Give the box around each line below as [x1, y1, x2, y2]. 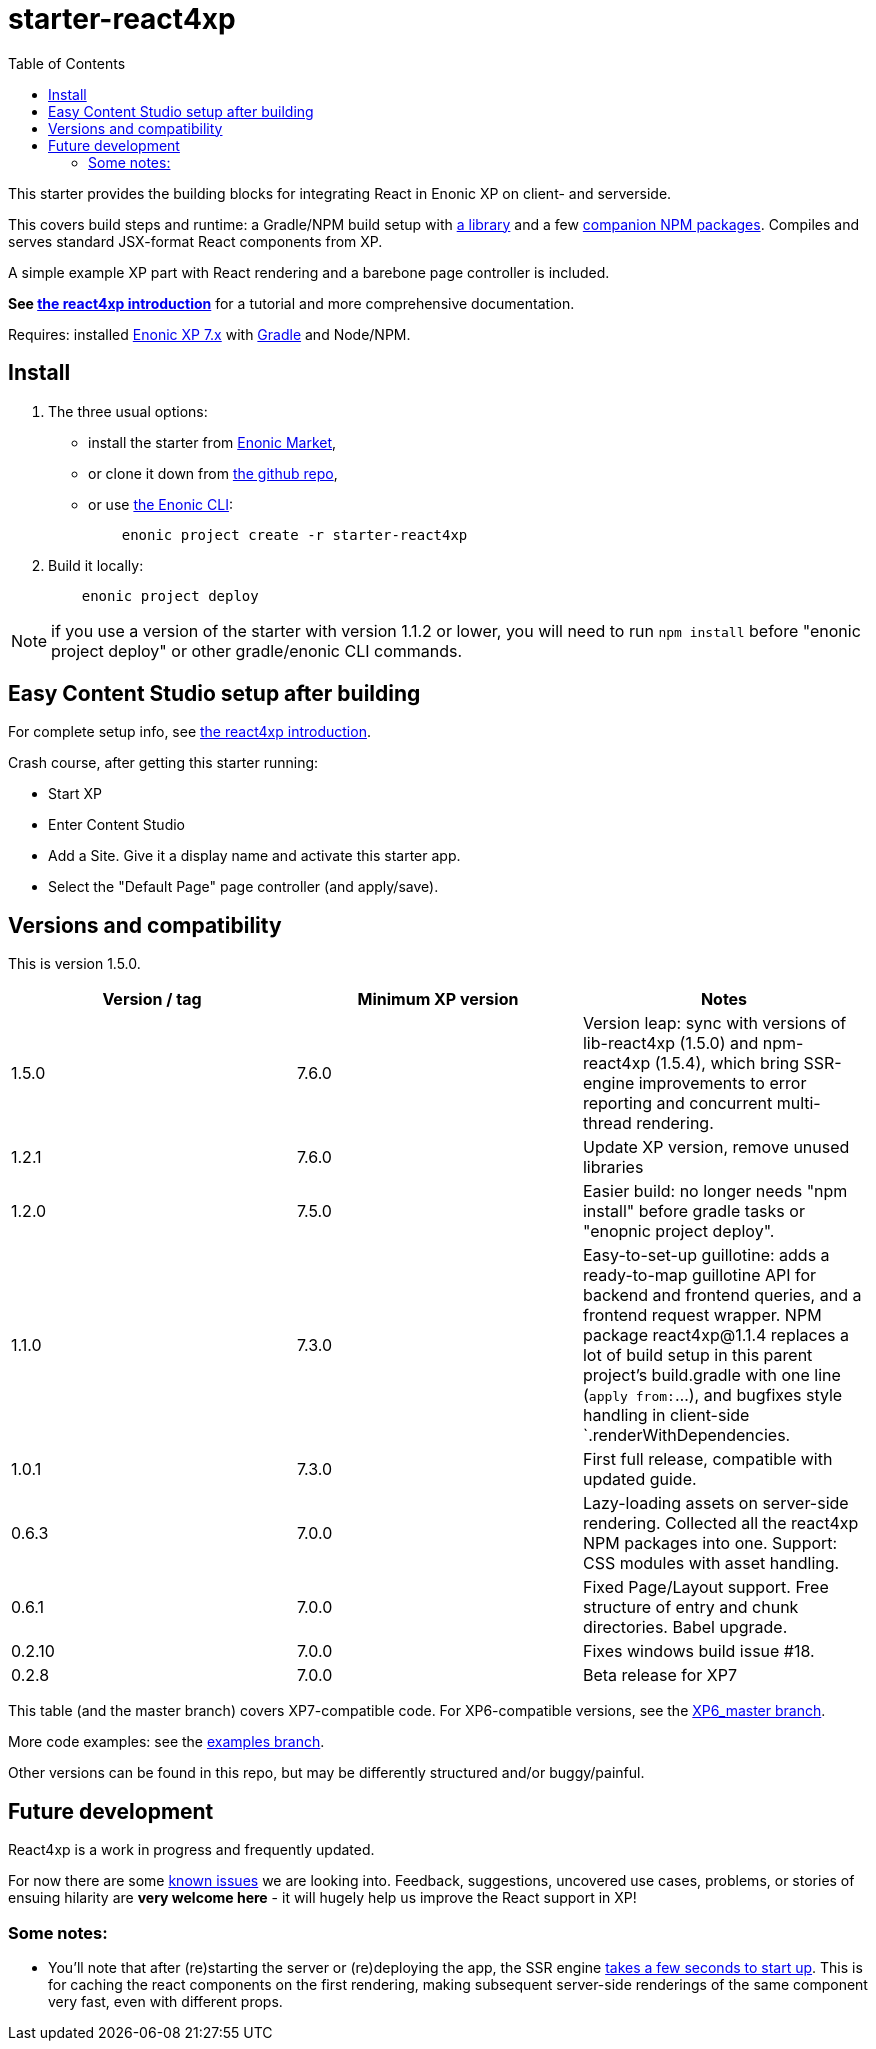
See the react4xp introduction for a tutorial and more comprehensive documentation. [8, 294, 575, 312]
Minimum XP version [357, 989, 519, 1010]
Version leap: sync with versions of [582, 1013, 847, 1034]
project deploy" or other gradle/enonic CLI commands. [51, 640, 463, 661]
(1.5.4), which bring [654, 1053, 800, 1074]
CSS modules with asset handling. [582, 1553, 840, 1574]
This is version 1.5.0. [8, 955, 141, 973]
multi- [776, 1093, 821, 1114]
